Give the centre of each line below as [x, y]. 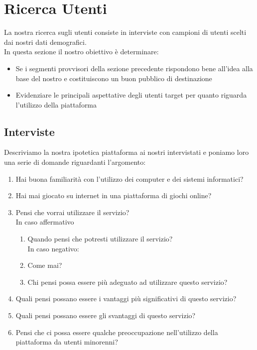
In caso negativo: [53, 248]
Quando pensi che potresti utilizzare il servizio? [100, 239]
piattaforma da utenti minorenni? [67, 342]
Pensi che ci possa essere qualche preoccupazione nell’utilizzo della [117, 332]
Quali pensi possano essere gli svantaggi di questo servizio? [106, 315]
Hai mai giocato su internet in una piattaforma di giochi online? [114, 195]
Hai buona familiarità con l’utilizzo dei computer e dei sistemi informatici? [129, 178]
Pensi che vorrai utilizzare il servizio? [72, 212]
